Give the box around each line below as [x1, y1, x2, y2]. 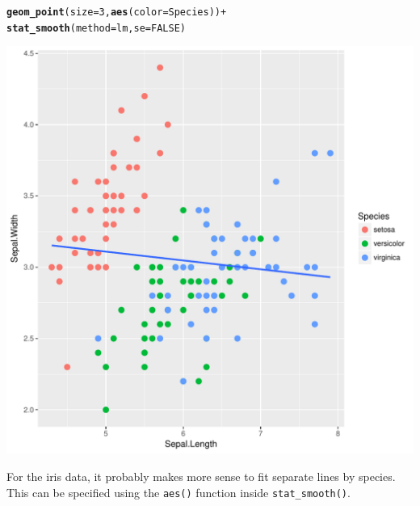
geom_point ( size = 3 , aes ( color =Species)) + [6, 6, 227, 18]
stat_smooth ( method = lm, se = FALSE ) [6, 22, 186, 34]
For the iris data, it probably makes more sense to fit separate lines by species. [6, 467, 396, 484]
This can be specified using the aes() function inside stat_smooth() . [6, 483, 351, 500]
